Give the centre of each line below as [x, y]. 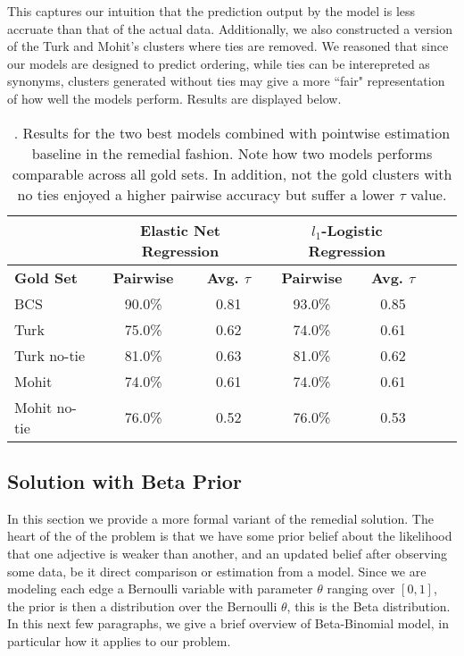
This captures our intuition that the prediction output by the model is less [211, 11]
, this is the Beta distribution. [369, 606]
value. [428, 194]
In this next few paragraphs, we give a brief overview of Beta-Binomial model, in [228, 623]
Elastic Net [180, 230]
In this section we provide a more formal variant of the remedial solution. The [220, 518]
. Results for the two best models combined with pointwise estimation [232, 132]
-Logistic [352, 230]
